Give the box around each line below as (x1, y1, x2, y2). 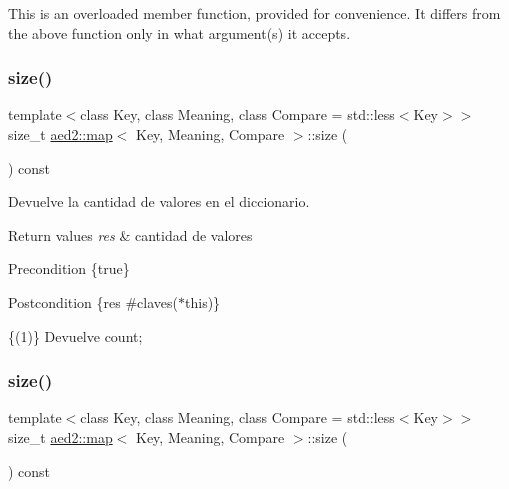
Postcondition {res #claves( (8, 291, 179, 312)
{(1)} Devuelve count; (8, 325, 143, 346)
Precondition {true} (8, 258, 130, 279)
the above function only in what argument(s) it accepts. (8, 22, 351, 43)
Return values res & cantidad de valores (8, 224, 253, 245)
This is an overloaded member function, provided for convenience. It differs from (8, 3, 501, 23)
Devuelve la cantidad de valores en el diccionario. (8, 191, 310, 212)
